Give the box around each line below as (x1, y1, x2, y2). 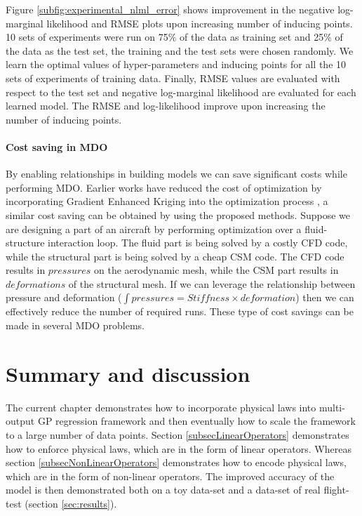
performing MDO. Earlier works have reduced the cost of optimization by (6, 180, 322, 194)
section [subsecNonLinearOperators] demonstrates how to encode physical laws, (6, 455, 347, 470)
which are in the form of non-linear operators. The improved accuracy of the (6, 468, 335, 483)
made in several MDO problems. (6, 318, 145, 333)
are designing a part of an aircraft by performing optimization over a (6, 221, 302, 236)
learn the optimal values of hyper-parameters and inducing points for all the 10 (6, 57, 347, 72)
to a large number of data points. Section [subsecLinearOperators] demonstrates (6, 427, 349, 442)
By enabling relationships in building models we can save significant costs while (6, 166, 347, 181)
